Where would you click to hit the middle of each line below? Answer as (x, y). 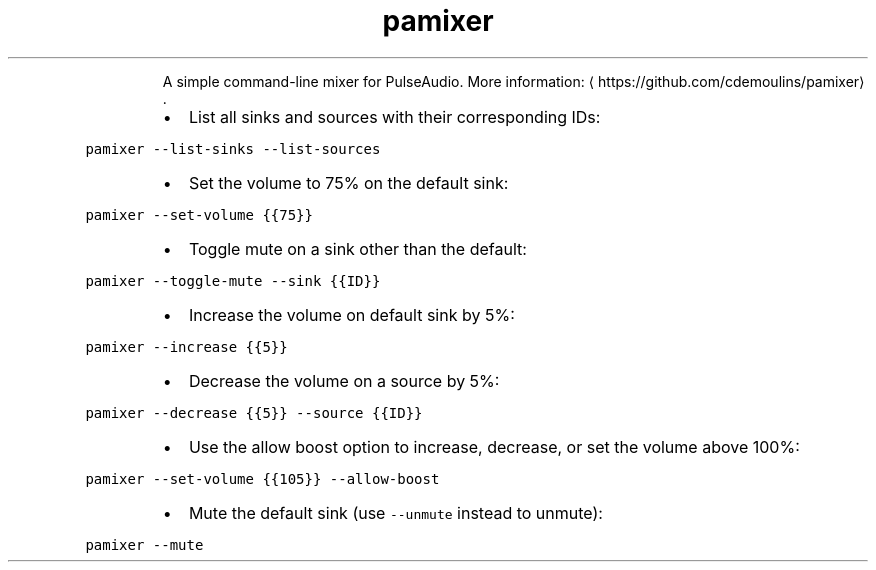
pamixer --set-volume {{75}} (199, 214)
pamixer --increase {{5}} (186, 346)
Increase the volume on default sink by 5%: (351, 314)
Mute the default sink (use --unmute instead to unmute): (395, 512)
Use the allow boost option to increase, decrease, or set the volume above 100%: (494, 446)
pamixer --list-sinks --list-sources (233, 148)
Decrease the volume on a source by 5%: (344, 380)
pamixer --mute (144, 544)
